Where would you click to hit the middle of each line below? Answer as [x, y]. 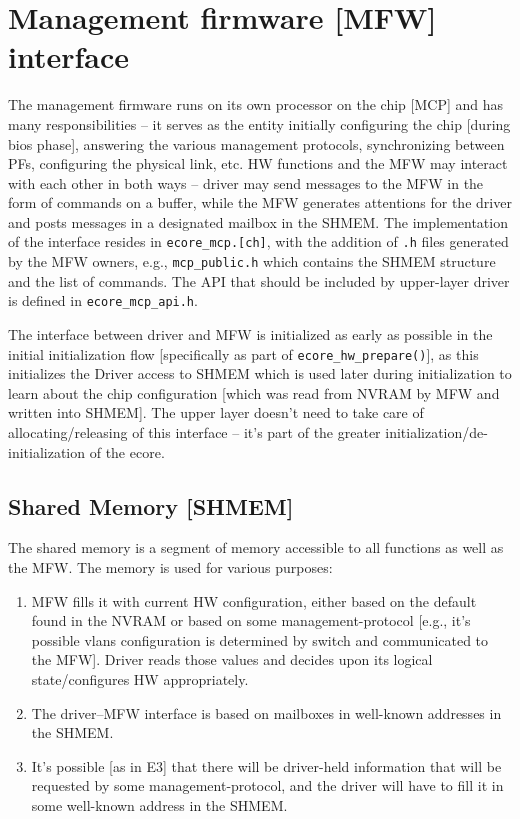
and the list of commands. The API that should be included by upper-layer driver [259, 280]
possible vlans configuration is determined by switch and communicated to [260, 639]
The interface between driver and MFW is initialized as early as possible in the [250, 334]
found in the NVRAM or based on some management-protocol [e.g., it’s [251, 620]
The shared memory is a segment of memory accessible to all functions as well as [256, 547]
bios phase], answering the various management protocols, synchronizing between [256, 143]
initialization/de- [436, 432]
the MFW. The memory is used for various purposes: [170, 567]
